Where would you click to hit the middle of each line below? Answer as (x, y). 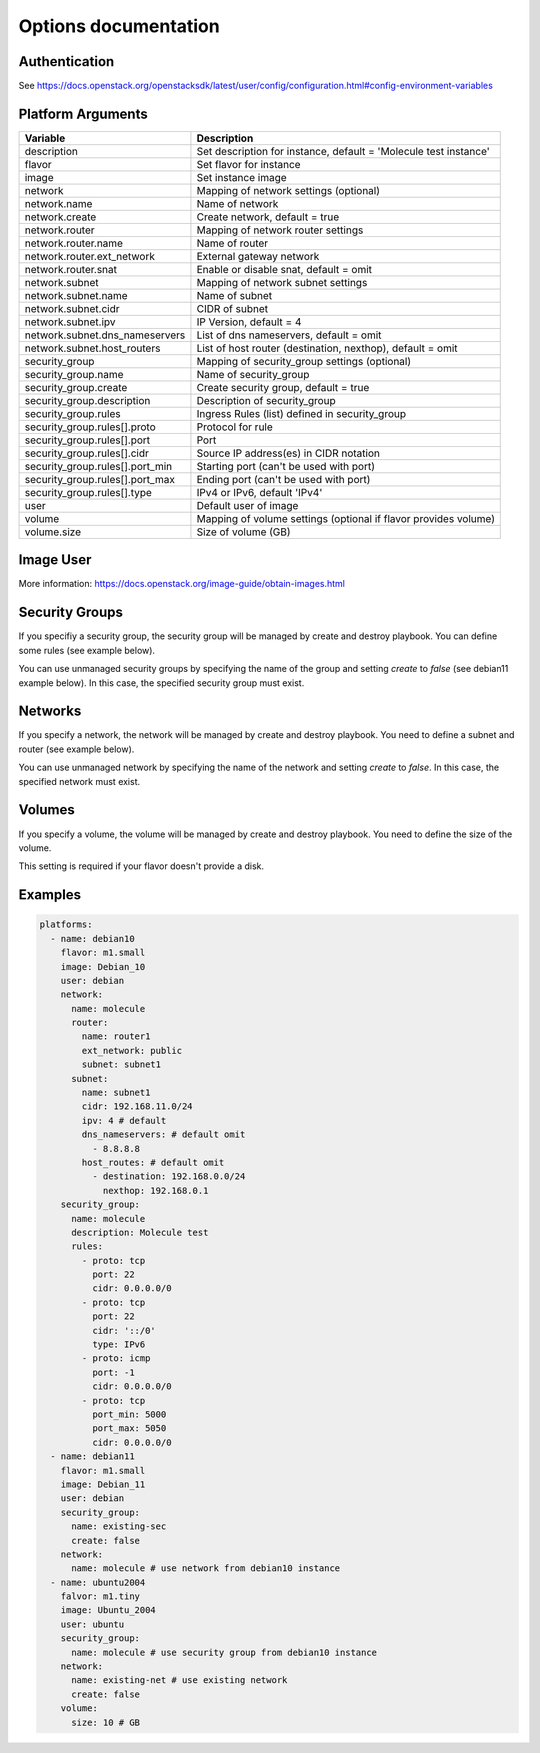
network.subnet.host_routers (92, 348)
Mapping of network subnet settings (282, 282)
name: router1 (116, 1036)
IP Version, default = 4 (249, 322)
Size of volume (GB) (243, 532)
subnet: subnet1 (121, 1064)
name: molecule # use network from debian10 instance (206, 1568)
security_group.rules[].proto (90, 427)
